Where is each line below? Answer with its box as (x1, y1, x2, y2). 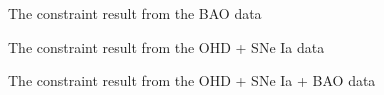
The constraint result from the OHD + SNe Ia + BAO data (8, 70, 376, 91)
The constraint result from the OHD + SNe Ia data (8, 36, 325, 57)
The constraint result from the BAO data (8, 3, 262, 23)
